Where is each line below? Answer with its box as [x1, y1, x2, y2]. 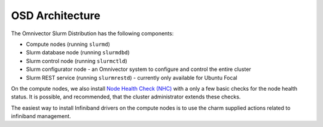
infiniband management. [11, 113, 71, 120]
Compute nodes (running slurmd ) [26, 41, 111, 48]
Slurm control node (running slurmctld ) [26, 57, 128, 64]
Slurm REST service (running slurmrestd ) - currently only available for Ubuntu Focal [26, 74, 237, 81]
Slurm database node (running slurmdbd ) [26, 49, 130, 56]
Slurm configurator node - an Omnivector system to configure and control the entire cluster [26, 66, 251, 73]
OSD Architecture [11, 9, 101, 22]
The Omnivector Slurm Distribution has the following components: [11, 30, 174, 37]
